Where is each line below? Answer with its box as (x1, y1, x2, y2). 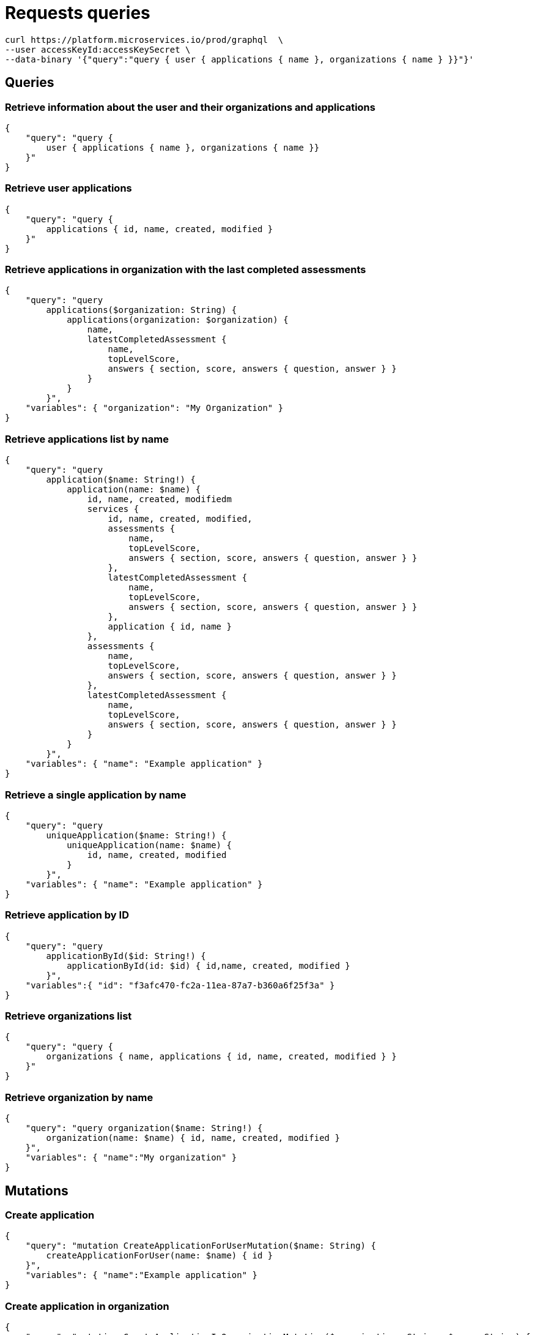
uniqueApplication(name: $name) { (67, 840, 232, 850)
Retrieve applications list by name (5, 432, 169, 445)
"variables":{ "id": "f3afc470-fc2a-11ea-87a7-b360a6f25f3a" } (25, 980, 335, 990)
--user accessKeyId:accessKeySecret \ (5, 44, 191, 55)
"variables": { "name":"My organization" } (25, 1153, 237, 1163)
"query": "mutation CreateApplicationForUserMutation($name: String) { (25, 1241, 376, 1251)
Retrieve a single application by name (5, 788, 186, 801)
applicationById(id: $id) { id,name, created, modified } (67, 960, 350, 971)
